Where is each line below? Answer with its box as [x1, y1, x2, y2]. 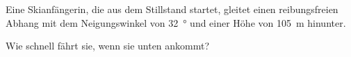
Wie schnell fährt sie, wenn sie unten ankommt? [6, 38, 210, 53]
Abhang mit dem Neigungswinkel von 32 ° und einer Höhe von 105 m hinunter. [6, 15, 346, 30]
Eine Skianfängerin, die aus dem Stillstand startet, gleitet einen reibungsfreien [6, 2, 338, 16]
